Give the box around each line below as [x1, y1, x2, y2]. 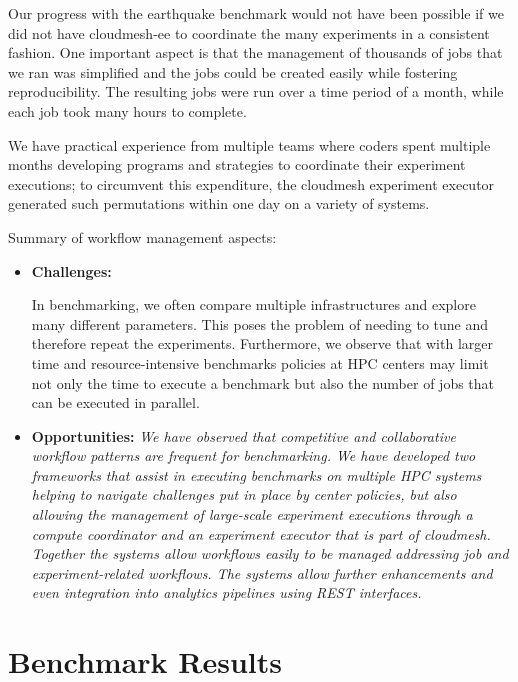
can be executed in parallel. [31, 392, 200, 413]
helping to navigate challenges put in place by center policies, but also [31, 484, 457, 505]
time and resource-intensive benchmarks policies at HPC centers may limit [31, 352, 489, 373]
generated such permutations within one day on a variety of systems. [8, 193, 430, 214]
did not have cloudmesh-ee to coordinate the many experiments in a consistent [8, 22, 490, 43]
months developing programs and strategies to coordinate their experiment [8, 154, 466, 175]
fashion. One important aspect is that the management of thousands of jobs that [8, 42, 503, 63]
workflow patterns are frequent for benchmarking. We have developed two [31, 445, 476, 466]
